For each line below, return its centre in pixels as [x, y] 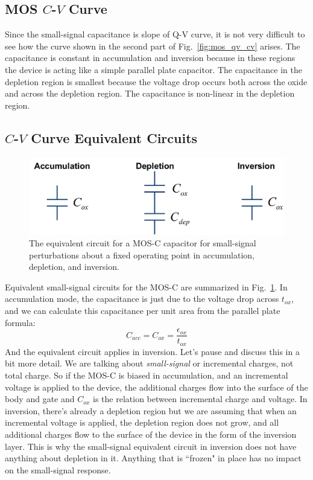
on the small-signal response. [58, 469]
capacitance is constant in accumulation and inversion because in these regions [150, 58]
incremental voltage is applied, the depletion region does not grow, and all [142, 422]
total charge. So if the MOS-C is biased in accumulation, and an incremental [147, 375]
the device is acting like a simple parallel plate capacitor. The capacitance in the [153, 69]
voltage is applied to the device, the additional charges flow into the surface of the [156, 387]
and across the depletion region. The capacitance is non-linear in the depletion [150, 93]
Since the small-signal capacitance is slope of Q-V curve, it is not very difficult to [155, 34]
